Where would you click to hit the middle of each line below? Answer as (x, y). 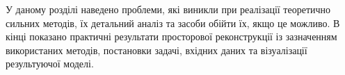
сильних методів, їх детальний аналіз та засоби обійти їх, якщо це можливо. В (173, 23)
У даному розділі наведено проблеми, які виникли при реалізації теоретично (168, 9)
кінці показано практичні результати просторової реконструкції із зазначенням (171, 36)
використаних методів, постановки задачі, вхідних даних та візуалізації (157, 50)
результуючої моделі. (50, 64)
